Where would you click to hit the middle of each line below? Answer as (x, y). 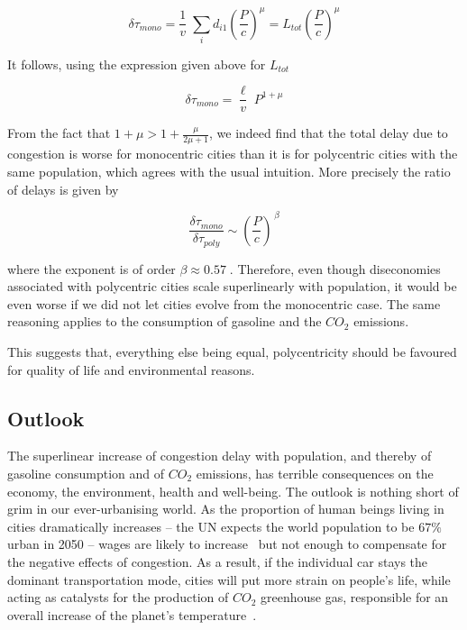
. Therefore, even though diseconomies (335, 268)
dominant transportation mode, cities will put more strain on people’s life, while (229, 579)
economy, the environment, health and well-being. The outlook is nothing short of (233, 491)
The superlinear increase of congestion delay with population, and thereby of (220, 456)
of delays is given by (63, 189)
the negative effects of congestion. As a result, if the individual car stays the (218, 561)
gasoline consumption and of (86, 473)
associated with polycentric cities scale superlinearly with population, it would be (232, 286)
